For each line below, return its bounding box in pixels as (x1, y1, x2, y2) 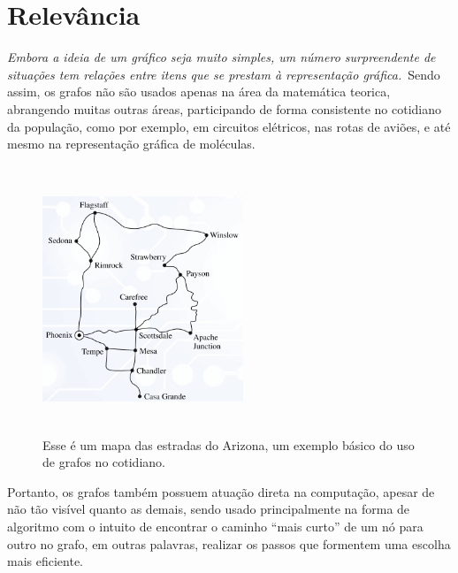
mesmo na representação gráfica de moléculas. (7, 134, 256, 153)
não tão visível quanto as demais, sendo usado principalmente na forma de (7, 500, 410, 518)
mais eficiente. (7, 552, 84, 570)
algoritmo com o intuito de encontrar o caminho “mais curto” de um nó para (7, 517, 424, 536)
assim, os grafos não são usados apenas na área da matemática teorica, (7, 82, 391, 101)
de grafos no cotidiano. (42, 453, 165, 471)
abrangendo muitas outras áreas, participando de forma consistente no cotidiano (7, 99, 441, 118)
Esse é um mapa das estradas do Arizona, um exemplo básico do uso (42, 435, 415, 454)
